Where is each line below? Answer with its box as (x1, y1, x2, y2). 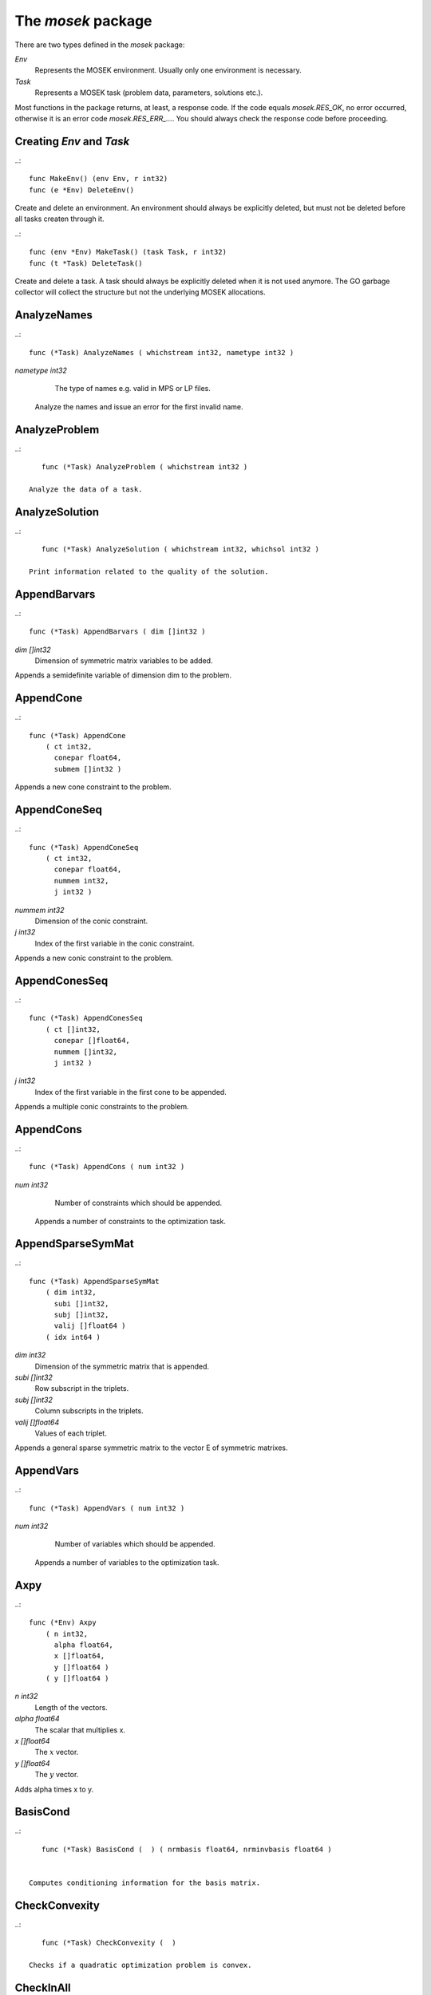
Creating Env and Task (14, 134, 130, 148)
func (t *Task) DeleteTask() (29, 259, 143, 267)
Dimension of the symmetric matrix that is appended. (34, 1361, 210, 1371)
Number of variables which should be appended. (54, 1539, 215, 1549)
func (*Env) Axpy (29, 1618, 97, 1627)
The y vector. (34, 1770, 79, 1780)
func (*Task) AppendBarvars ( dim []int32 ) (29, 627, 207, 636)
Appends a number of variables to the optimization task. (34, 1557, 219, 1567)
